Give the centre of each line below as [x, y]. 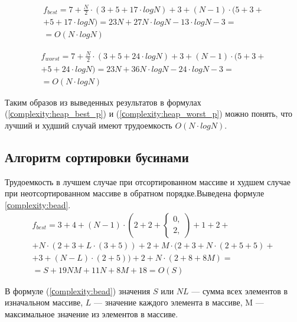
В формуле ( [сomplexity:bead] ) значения [78, 290]
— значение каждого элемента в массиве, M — [179, 302]
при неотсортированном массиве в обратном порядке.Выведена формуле [135, 193]
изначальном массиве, [44, 302]
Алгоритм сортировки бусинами [97, 157]
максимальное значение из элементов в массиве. [92, 313]
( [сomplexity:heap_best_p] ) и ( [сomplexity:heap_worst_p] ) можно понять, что [149, 114]
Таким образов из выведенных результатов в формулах [103, 102]
